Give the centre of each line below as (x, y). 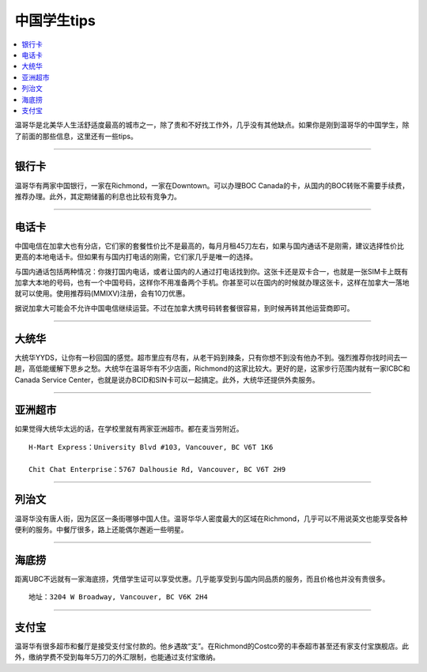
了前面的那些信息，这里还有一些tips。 (76, 136)
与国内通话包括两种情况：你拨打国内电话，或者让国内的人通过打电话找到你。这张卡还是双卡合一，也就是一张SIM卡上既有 (212, 271)
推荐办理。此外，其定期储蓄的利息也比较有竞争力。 (98, 196)
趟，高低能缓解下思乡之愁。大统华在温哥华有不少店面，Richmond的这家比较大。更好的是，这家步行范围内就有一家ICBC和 (212, 368)
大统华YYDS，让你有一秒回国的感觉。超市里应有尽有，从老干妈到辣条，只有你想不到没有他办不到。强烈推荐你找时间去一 (211, 357)
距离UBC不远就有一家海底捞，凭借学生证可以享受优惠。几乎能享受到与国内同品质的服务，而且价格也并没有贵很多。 (202, 579)
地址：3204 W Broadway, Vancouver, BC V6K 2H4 (119, 597)
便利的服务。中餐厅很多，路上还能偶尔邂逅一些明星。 (101, 529)
